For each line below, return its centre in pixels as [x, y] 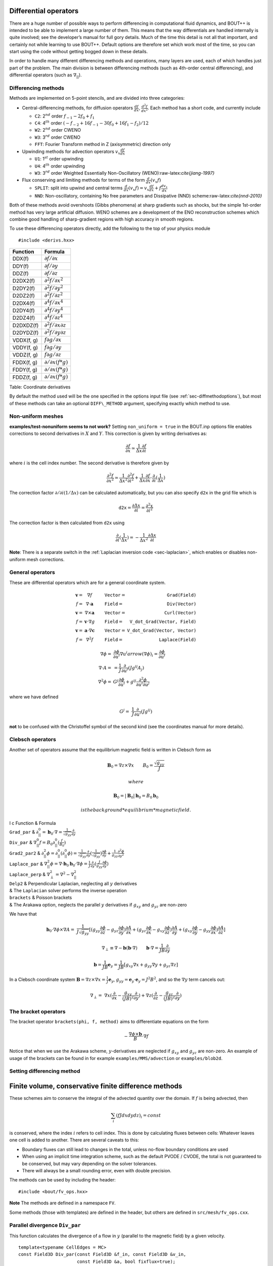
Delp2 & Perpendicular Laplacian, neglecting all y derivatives [73, 883]
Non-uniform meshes [36, 416]
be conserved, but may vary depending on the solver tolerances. [89, 1163]
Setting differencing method [45, 1071]
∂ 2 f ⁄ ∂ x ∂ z [55, 325]
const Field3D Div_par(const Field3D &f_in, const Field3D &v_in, [102, 1254]
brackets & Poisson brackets [41, 898]
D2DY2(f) [24, 288]
